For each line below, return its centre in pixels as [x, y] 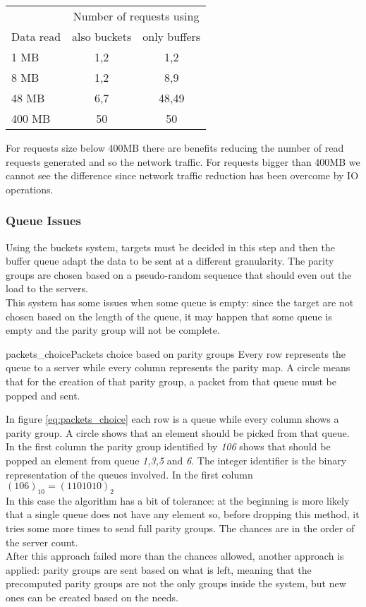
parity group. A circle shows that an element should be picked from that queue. [178, 432]
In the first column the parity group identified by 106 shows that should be [168, 446]
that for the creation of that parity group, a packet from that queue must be [171, 381]
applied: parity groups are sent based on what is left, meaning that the [159, 569]
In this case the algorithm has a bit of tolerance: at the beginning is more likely [178, 500]
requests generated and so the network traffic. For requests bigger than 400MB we [183, 161]
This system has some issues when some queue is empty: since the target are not [180, 302]
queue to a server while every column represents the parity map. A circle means [178, 367]
